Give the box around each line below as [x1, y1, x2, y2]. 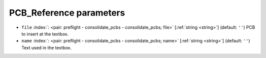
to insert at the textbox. [21, 31, 69, 37]
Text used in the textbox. [21, 44, 72, 51]
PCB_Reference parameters [9, 7, 125, 18]
